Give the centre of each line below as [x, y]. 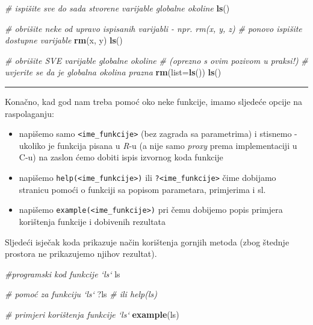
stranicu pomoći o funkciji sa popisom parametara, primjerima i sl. [142, 189]
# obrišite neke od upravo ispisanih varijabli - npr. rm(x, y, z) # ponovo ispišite [153, 28]
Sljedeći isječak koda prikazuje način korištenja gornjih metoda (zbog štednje [147, 241]
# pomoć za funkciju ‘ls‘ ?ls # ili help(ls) [81, 294]
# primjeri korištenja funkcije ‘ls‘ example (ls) [92, 314]
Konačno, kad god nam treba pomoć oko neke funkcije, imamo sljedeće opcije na [153, 101]
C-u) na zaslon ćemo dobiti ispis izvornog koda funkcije [121, 157]
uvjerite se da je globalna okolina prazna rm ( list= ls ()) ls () [113, 72]
